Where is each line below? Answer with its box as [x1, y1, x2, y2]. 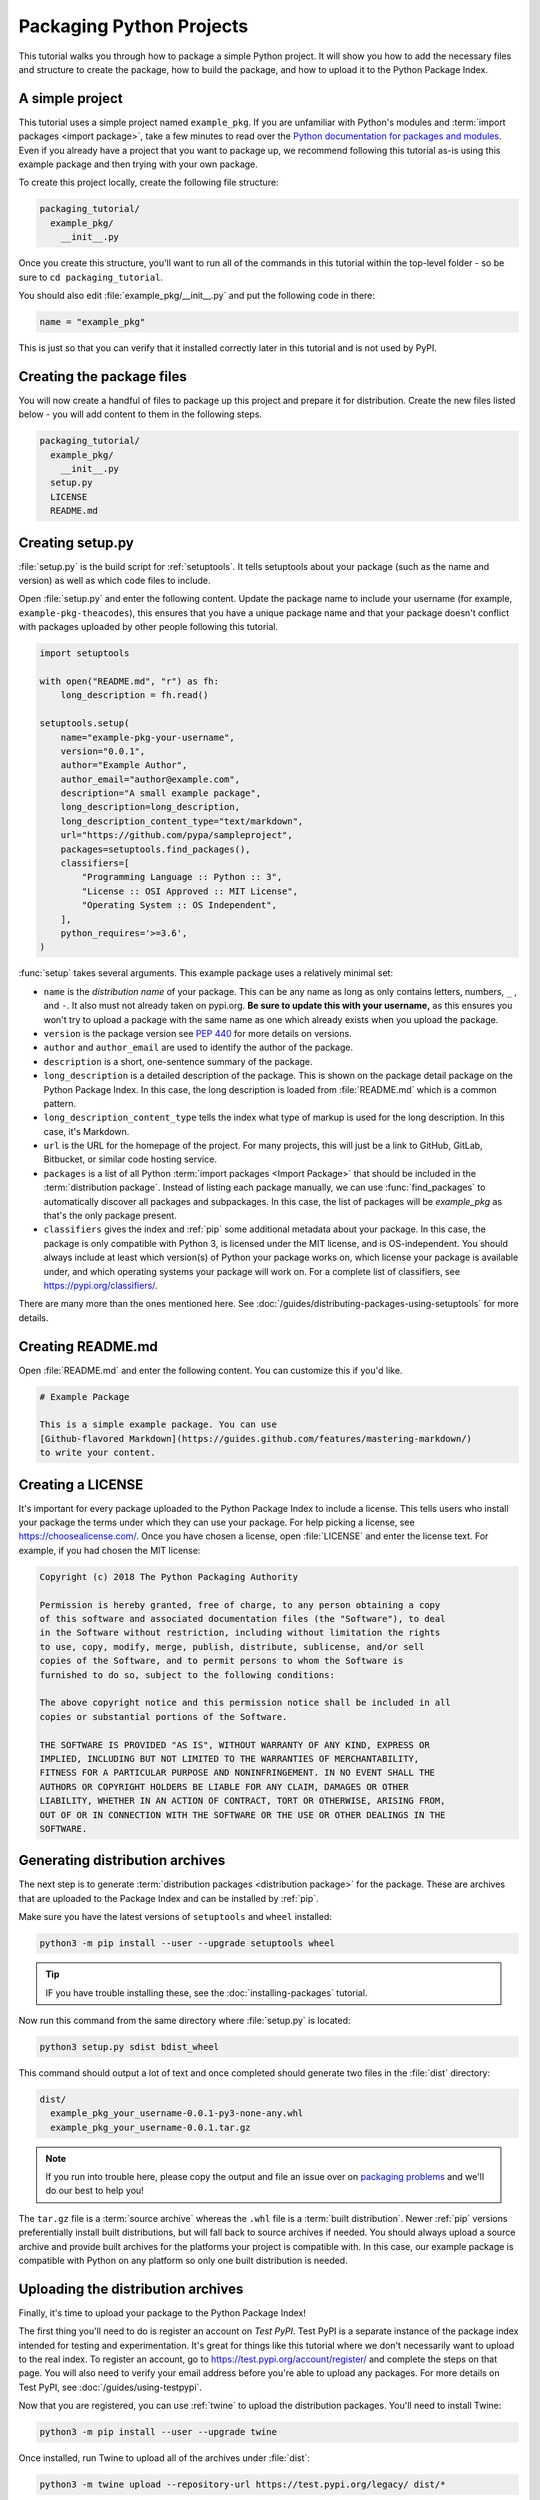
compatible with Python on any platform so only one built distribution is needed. [18, 2254, 349, 2266]
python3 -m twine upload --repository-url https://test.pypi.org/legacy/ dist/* [39, 2479, 446, 2490]
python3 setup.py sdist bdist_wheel [39, 2041, 220, 2052]
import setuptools [39, 648, 130, 659]
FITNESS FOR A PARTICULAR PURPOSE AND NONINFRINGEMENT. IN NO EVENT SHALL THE [39, 1767, 435, 1779]
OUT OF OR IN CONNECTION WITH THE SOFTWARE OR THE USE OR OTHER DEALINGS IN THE [39, 1809, 446, 1820]
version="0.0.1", [60, 745, 146, 757]
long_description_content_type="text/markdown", [60, 815, 304, 827]
